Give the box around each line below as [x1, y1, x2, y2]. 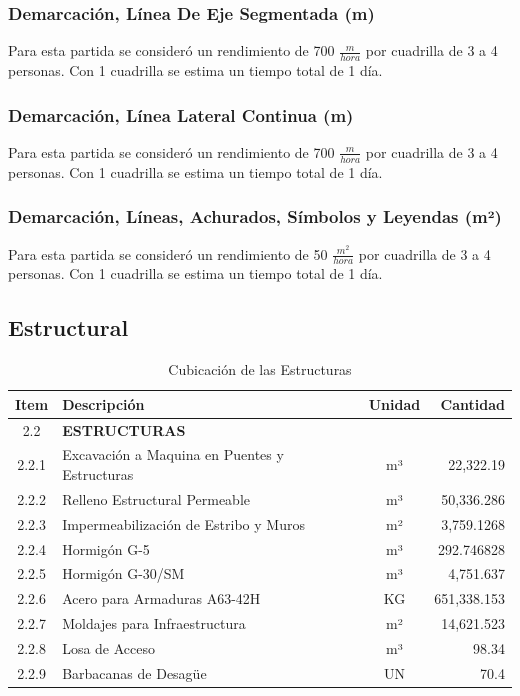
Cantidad [440, 393, 505, 414]
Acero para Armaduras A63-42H [62, 588, 261, 609]
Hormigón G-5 [62, 538, 150, 559]
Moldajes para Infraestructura [62, 613, 246, 634]
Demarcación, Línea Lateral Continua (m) [8, 102, 354, 127]
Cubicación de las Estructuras [168, 359, 352, 380]
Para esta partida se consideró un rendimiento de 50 [8, 243, 328, 264]
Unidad [368, 393, 421, 414]
